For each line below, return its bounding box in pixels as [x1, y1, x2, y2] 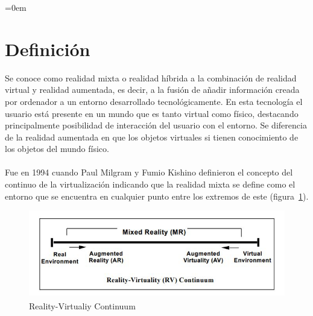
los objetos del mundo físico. [5, 142, 109, 155]
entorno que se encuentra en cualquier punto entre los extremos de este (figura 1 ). [5, 189, 309, 202]
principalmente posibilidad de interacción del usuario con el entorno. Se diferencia [5, 119, 307, 131]
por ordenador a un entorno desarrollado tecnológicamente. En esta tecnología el [5, 95, 303, 107]
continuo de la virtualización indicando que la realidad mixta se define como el [5, 178, 296, 191]
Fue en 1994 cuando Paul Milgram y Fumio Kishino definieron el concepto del [5, 166, 293, 179]
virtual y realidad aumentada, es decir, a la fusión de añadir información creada [5, 83, 300, 96]
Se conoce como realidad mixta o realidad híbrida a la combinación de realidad [5, 71, 297, 84]
